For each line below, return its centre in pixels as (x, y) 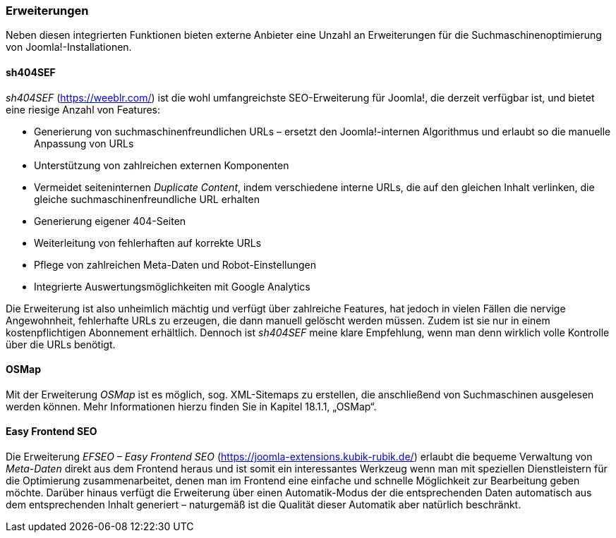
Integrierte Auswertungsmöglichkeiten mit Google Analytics (172, 286)
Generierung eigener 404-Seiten (110, 221)
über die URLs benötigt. (61, 344)
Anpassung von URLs (84, 143)
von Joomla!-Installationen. (69, 47)
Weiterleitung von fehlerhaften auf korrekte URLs (148, 243)
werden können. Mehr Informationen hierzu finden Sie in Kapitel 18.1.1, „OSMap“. (191, 406)
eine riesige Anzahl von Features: (83, 109)
